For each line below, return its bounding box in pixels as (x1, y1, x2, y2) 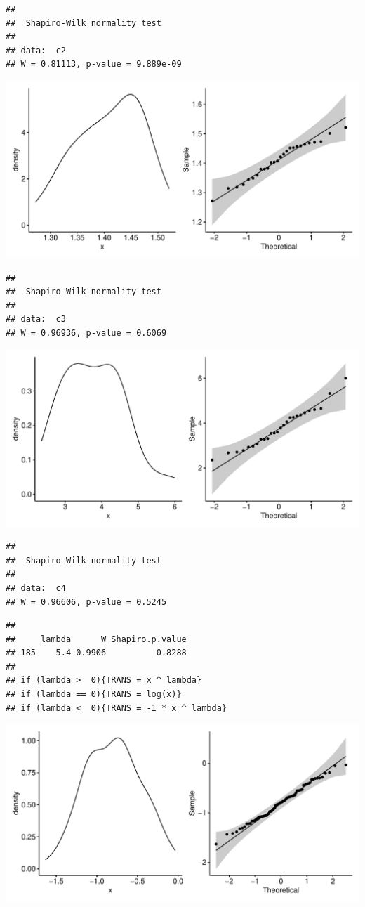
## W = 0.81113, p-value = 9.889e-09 (6, 59, 182, 70)
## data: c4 (6, 582, 66, 593)
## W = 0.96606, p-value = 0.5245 (6, 596, 167, 607)
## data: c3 (6, 314, 66, 325)
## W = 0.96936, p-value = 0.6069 (6, 327, 167, 338)
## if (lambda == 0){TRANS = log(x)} (6, 689, 182, 700)
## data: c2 (6, 45, 66, 56)
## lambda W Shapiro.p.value (6, 634, 187, 644)
